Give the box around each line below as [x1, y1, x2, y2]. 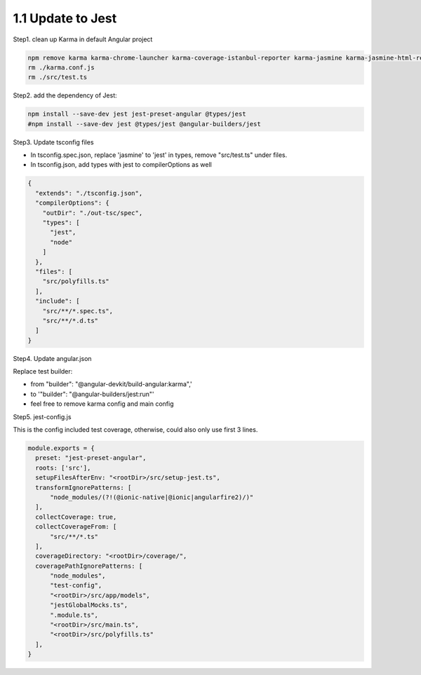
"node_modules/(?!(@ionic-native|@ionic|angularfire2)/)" [50, 493, 254, 501]
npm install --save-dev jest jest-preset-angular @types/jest [27, 110, 246, 118]
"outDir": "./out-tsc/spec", [42, 209, 143, 217]
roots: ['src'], [35, 463, 91, 472]
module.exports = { [27, 444, 95, 452]
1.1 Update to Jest [13, 11, 117, 26]
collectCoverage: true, [35, 512, 117, 521]
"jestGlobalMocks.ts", [50, 601, 128, 609]
